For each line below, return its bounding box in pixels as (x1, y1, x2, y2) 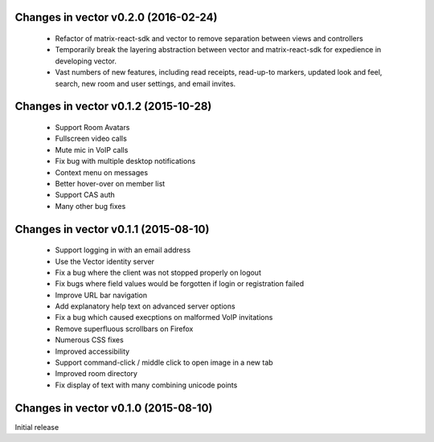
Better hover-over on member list (55, 178, 166, 188)
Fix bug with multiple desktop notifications (55, 157, 196, 166)
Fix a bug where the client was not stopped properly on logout (55, 268, 261, 277)
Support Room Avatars (55, 122, 130, 132)
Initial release (14, 422, 59, 432)
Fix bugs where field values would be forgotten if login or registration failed (55, 279, 305, 289)
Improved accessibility (55, 346, 130, 356)
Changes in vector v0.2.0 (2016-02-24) (14, 10, 218, 24)
